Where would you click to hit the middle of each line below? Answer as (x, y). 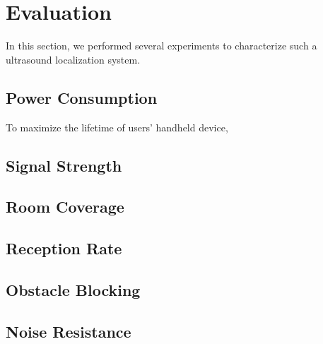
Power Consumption (82, 97)
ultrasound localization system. (73, 59)
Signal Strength (64, 165)
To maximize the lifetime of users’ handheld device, (117, 127)
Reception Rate (64, 248)
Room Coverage (65, 207)
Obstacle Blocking (73, 289)
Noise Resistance (69, 331)
